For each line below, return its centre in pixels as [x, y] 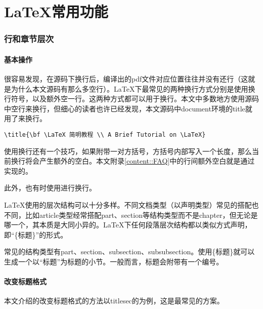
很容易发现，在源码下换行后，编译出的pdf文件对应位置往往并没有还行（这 [126, 79]
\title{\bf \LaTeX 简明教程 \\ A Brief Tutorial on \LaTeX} [105, 134]
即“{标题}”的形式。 [36, 234]
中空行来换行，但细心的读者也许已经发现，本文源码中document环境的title [125, 108]
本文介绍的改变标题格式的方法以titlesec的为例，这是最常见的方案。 [114, 301]
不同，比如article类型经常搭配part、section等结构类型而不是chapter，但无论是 [131, 215]
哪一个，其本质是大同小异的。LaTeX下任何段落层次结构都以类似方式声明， [128, 225]
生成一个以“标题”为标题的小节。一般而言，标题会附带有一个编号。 [114, 261]
